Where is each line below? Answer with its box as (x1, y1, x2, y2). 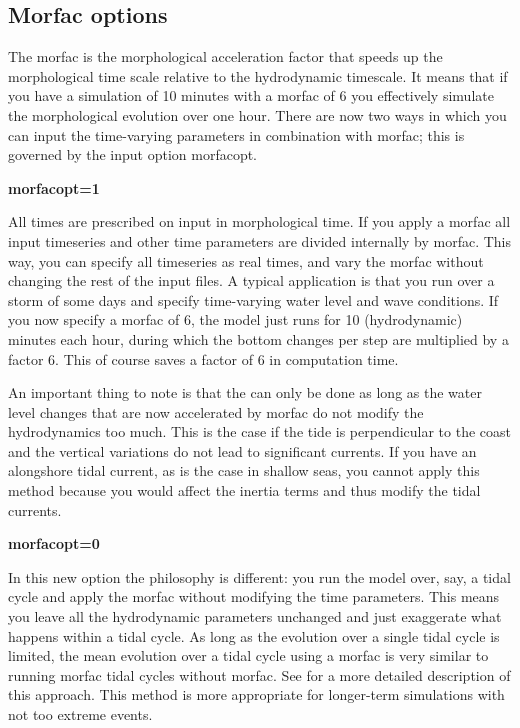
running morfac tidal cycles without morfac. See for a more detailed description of (8, 664, 511, 685)
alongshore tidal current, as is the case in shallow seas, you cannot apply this (8, 460, 480, 481)
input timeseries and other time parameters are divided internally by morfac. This (8, 230, 512, 251)
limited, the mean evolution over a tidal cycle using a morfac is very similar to (8, 645, 489, 666)
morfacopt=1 (8, 177, 100, 198)
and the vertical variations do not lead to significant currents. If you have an (8, 440, 477, 461)
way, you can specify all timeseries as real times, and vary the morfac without (8, 250, 484, 271)
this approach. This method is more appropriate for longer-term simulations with (8, 684, 505, 705)
